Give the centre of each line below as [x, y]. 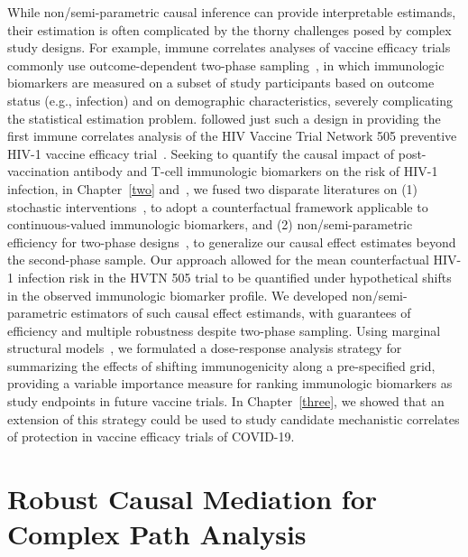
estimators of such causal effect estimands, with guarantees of [241, 313]
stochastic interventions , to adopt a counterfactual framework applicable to [218, 206]
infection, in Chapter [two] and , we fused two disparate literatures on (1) [213, 188]
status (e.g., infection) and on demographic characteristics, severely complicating [230, 100]
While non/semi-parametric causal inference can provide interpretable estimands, [232, 12]
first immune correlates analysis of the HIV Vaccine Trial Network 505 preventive [232, 136]
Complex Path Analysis [157, 534]
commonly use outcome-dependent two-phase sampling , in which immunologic [226, 65]
